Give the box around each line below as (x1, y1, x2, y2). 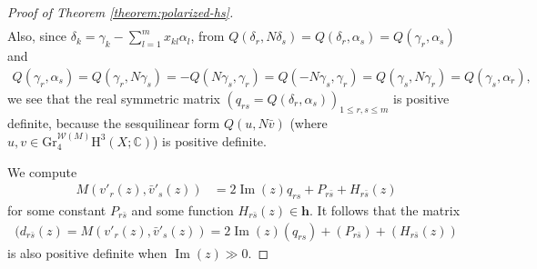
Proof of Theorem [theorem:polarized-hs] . (7, 3, 234, 21)
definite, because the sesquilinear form (7, 113, 220, 132)
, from (190, 26, 225, 45)
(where (289, 113, 328, 132)
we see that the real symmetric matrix (7, 88, 220, 107)
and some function (131, 200, 234, 219)
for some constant (7, 200, 106, 219)
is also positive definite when (7, 243, 167, 262)
